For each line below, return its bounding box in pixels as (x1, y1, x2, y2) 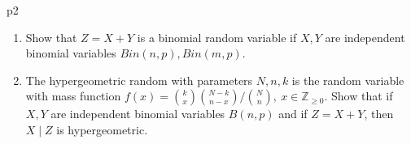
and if (278, 105, 308, 122)
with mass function (25, 87, 121, 104)
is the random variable (291, 71, 404, 88)
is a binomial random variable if (137, 28, 297, 45)
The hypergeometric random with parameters (25, 71, 253, 88)
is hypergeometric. (56, 121, 148, 138)
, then (364, 105, 394, 122)
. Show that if (324, 87, 393, 104)
